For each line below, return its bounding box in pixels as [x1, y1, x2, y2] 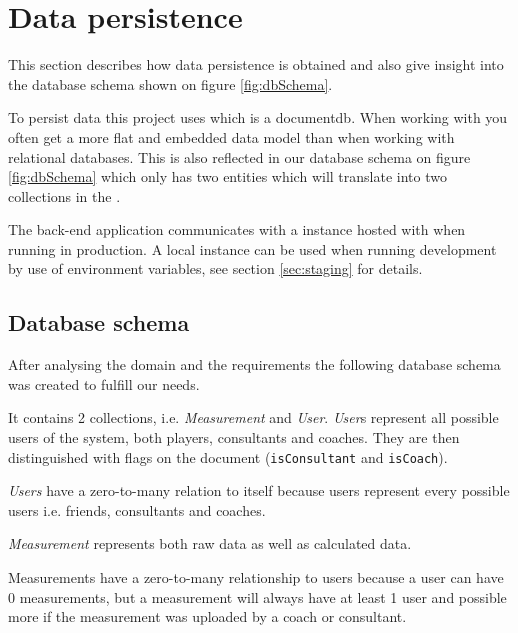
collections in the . [8, 185, 121, 206]
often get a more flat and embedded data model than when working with [8, 126, 455, 147]
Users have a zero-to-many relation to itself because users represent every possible [8, 480, 510, 501]
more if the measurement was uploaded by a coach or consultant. [8, 606, 407, 627]
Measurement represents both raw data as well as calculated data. [8, 533, 412, 554]
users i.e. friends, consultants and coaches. [8, 499, 266, 520]
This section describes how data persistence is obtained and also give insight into [8, 54, 504, 75]
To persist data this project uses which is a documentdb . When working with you [8, 107, 508, 128]
